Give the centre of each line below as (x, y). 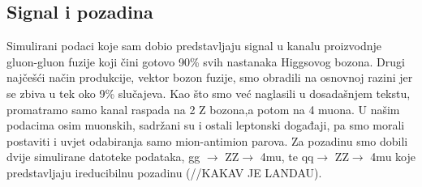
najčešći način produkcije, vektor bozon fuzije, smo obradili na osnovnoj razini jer (210, 77)
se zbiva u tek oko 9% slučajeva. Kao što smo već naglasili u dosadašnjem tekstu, (209, 93)
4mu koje (393, 157)
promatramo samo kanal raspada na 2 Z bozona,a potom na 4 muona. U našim (203, 109)
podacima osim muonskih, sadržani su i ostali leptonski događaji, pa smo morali (206, 125)
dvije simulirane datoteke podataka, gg (103, 157)
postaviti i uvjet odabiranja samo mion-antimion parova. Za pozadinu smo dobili (207, 140)
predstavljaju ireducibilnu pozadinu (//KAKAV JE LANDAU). (164, 172)
